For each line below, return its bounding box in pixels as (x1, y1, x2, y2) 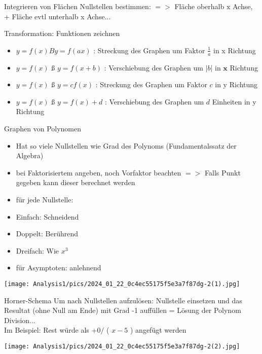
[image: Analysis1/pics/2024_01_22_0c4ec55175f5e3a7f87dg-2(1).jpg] (4, 280, 240, 288)
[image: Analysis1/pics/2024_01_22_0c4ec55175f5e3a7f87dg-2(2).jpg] (4, 342, 240, 350)
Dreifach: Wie (16, 245, 59, 256)
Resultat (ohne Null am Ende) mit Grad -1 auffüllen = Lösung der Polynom (4, 305, 241, 315)
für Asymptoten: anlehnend (16, 262, 101, 273)
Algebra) (16, 150, 44, 161)
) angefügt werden (130, 325, 186, 335)
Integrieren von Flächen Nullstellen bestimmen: (4, 1, 151, 11)
